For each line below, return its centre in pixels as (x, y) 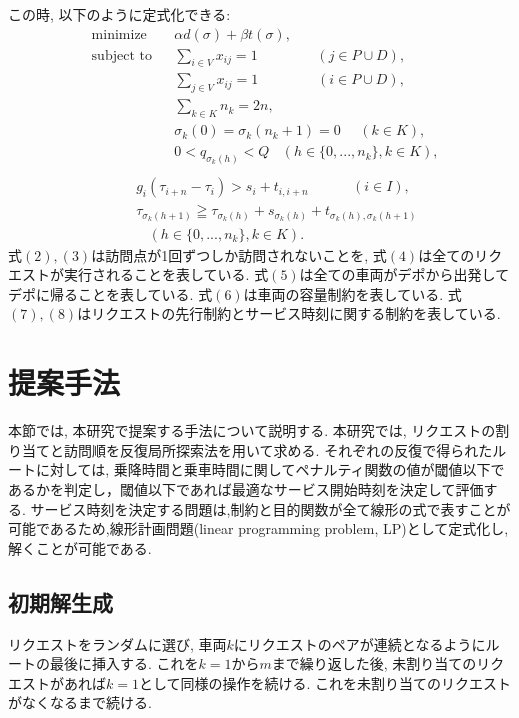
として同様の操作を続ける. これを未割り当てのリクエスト (325, 682)
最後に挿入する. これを (124, 663)
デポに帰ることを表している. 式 (110, 293)
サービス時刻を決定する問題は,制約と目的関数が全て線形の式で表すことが (270, 508)
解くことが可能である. (80, 547)
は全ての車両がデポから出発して (404, 274)
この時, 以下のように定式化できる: (119, 14)
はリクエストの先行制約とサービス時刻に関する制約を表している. (289, 313)
